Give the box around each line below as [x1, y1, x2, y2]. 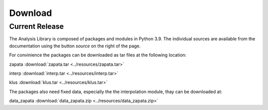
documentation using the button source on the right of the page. [9, 43, 141, 49]
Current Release [9, 22, 64, 31]
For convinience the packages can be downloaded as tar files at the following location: [9, 52, 187, 58]
